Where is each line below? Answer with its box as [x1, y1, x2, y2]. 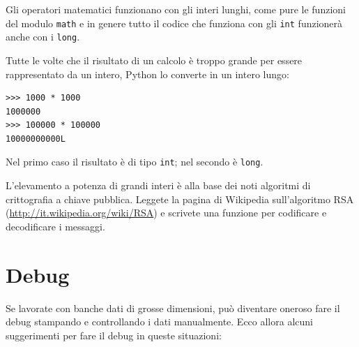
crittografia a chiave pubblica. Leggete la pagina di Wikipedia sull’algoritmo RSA [6, 191, 354, 206]
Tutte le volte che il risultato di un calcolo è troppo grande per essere [6, 52, 303, 67]
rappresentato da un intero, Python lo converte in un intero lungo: [6, 66, 289, 81]
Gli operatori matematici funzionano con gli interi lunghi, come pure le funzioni [6, 2, 346, 16]
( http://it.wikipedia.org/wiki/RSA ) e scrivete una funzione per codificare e [6, 205, 327, 220]
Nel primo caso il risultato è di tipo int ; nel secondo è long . [6, 154, 263, 169]
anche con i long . [6, 29, 80, 44]
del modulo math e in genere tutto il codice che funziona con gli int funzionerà [6, 15, 343, 30]
